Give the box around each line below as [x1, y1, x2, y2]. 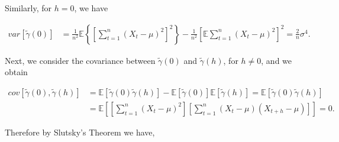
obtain [5, 66, 28, 78]
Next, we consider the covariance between [5, 54, 156, 66]
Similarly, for [5, 2, 52, 14]
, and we [261, 54, 292, 66]
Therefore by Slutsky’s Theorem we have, [5, 125, 155, 138]
